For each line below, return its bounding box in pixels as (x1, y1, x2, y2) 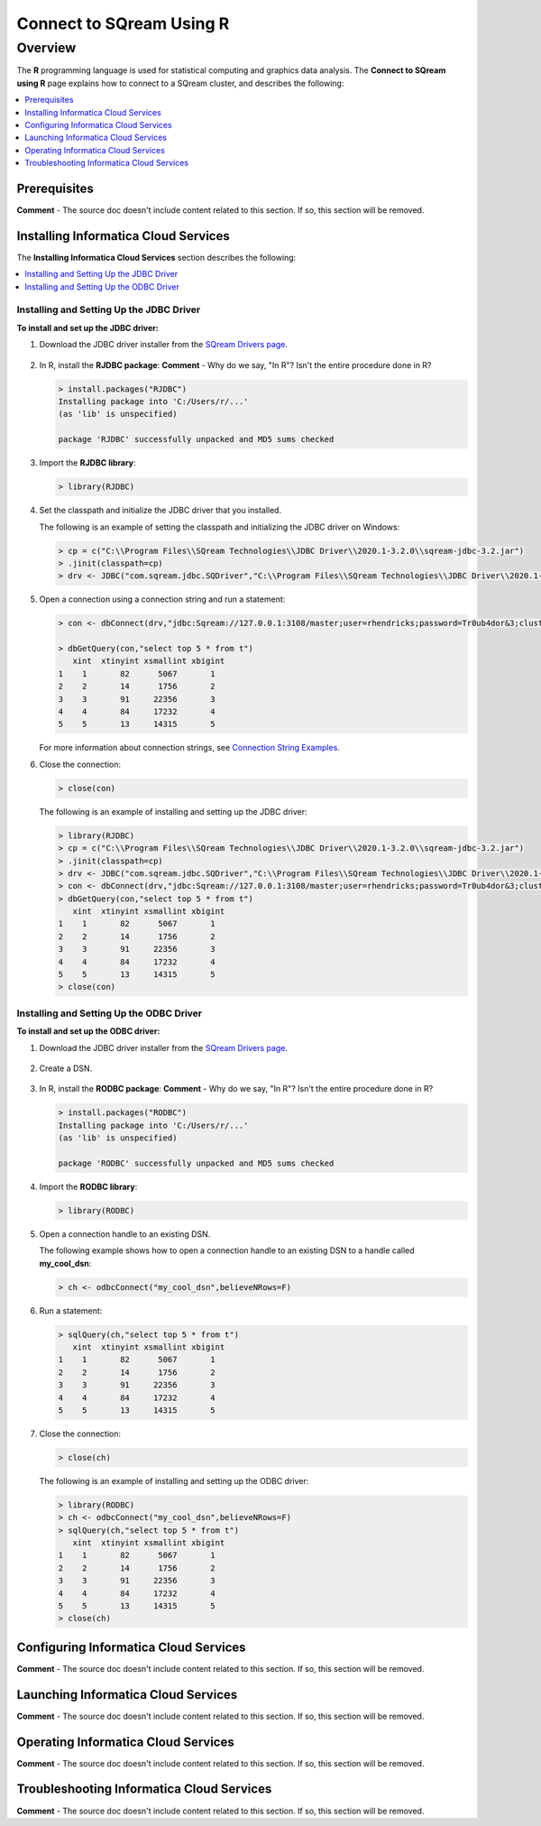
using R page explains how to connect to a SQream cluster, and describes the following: (16, 78, 344, 88)
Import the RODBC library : (39, 1181, 138, 1192)
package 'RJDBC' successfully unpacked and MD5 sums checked (58, 434, 335, 445)
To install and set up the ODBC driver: (16, 1026, 160, 1037)
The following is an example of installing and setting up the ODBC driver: (39, 1475, 309, 1486)
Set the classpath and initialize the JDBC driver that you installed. (39, 505, 282, 516)
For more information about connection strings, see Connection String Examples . (39, 742, 340, 753)
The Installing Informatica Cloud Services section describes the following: (16, 252, 297, 263)
